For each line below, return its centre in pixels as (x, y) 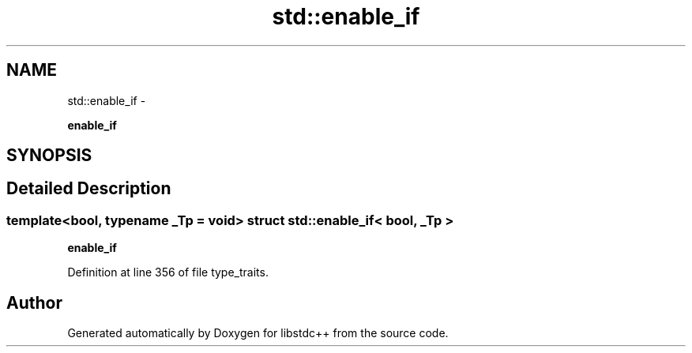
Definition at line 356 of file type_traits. (168, 272)
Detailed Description (89, 189)
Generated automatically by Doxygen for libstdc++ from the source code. (258, 333)
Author (34, 302)
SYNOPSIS (49, 156)
